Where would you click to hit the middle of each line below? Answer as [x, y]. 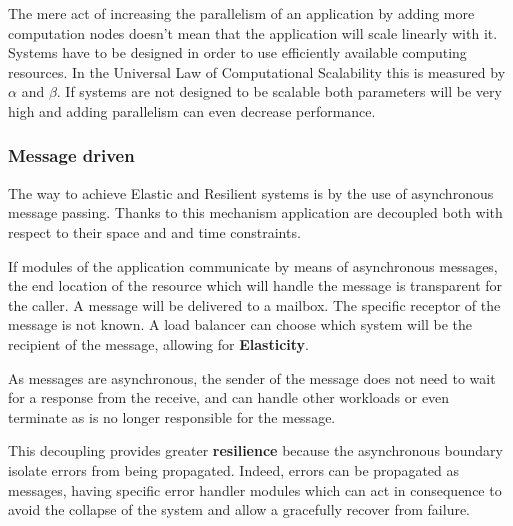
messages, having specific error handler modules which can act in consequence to [255, 489]
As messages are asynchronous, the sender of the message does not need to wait [252, 377]
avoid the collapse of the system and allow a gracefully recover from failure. [239, 509]
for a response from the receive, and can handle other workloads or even [229, 397]
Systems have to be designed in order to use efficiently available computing [237, 52]
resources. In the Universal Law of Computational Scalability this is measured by [257, 71]
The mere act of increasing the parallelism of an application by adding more [241, 13]
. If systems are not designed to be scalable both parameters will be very [279, 91]
